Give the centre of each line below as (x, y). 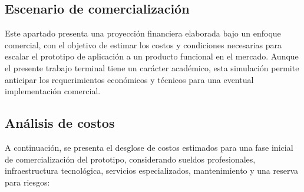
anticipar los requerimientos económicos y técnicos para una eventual (129, 79)
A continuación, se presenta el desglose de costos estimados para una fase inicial (149, 147)
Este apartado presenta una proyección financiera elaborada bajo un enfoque (143, 33)
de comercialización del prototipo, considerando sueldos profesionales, (130, 159)
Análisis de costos (60, 123)
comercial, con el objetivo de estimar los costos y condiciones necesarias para (143, 44)
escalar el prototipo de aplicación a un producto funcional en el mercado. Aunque (152, 56)
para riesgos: (27, 182)
